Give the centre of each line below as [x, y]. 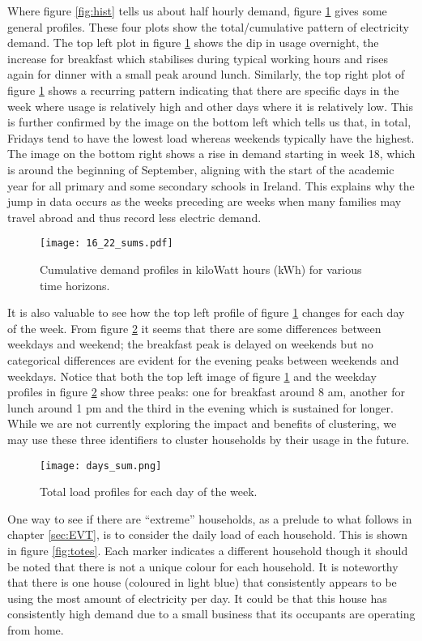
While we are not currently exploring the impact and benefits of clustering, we [202, 423]
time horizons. [75, 285]
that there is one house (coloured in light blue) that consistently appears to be [202, 582]
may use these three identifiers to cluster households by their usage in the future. [209, 439]
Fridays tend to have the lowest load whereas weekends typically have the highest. [211, 137]
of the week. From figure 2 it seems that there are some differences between [194, 328]
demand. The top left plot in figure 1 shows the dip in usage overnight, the [193, 43]
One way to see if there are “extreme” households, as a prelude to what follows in [210, 518]
